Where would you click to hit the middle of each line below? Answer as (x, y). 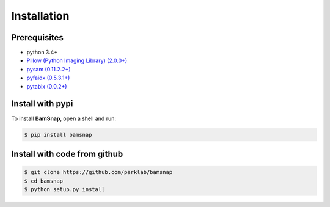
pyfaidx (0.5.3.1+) (48, 78)
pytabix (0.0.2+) (47, 86)
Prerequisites (37, 38)
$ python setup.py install (64, 189)
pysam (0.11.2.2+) (49, 69)
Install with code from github (67, 154)
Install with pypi (42, 104)
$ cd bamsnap (44, 181)
